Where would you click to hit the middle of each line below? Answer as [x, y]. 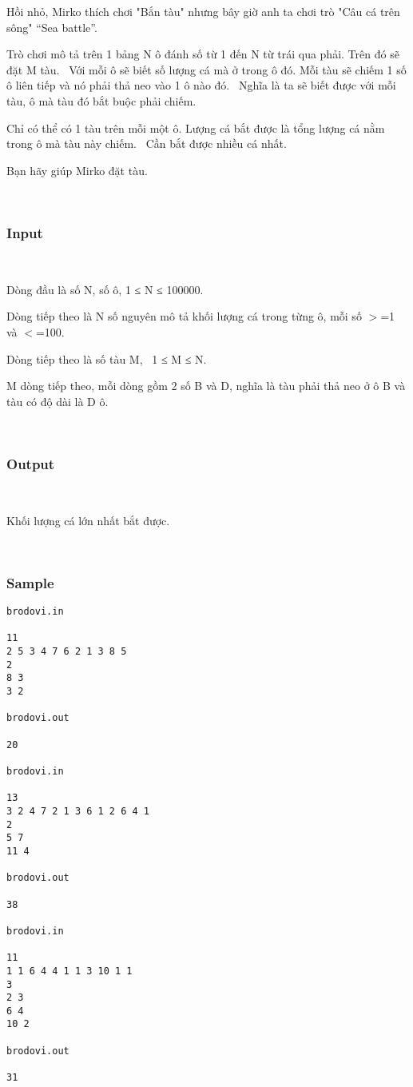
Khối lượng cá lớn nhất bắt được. [88, 520]
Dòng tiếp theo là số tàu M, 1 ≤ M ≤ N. [107, 358]
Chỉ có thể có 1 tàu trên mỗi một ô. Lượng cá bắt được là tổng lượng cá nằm [196, 127]
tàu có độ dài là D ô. [58, 401]
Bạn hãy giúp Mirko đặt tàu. [77, 170]
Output [31, 463]
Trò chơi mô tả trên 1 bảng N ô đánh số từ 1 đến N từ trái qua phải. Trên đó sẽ [203, 54]
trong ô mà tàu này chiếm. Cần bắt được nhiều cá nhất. [147, 143]
